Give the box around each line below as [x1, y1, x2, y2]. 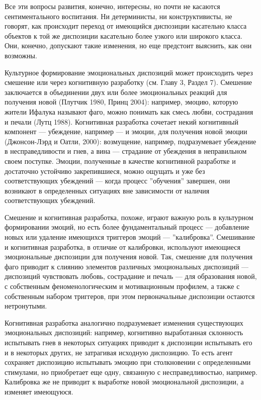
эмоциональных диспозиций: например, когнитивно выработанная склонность [5, 327, 243, 338]
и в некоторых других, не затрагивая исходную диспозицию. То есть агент [5, 347, 233, 357]
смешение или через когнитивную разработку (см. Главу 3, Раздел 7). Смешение [5, 77, 252, 87]
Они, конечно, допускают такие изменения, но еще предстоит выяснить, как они [5, 40, 252, 51]
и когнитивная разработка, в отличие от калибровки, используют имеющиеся [5, 241, 240, 252]
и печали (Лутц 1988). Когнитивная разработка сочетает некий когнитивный [5, 116, 238, 127]
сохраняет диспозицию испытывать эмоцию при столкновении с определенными [5, 357, 251, 367]
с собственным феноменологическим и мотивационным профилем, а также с [5, 281, 240, 291]
